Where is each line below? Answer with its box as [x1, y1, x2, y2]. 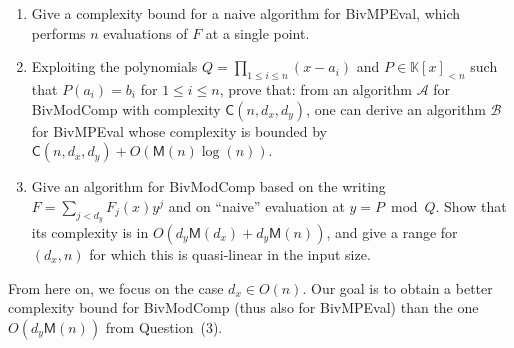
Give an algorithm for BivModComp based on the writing [31, 176, 386, 197]
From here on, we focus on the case [8, 277, 224, 298]
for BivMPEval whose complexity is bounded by [31, 120, 327, 141]
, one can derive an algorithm [306, 98, 486, 119]
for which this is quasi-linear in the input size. [89, 243, 371, 264]
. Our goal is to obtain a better [302, 277, 493, 298]
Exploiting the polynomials [31, 56, 198, 77]
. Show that [435, 195, 507, 216]
